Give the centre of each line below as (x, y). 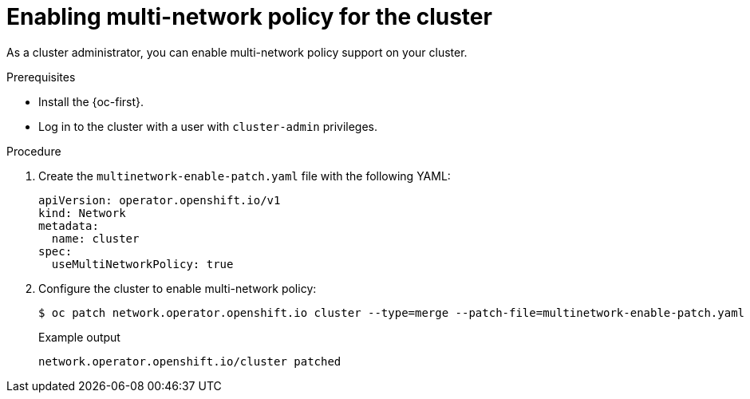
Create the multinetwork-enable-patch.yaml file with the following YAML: (245, 176)
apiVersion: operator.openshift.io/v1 (160, 200)
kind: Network (82, 213)
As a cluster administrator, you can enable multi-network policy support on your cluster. (237, 52)
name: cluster (95, 238)
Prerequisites (41, 77)
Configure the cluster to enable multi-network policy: (178, 288)
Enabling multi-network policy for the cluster (249, 17)
